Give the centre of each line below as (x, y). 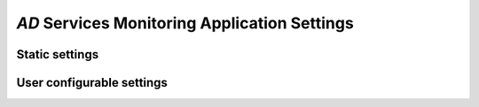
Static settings (58, 54)
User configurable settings (92, 83)
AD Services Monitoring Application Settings (185, 23)
